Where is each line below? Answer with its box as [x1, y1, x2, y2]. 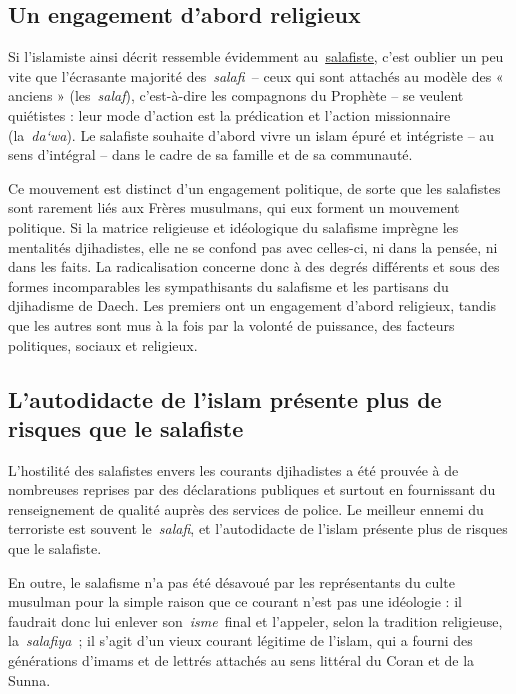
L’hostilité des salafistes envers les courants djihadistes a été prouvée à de [8, 459, 459, 480]
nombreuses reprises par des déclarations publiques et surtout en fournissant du [8, 479, 496, 500]
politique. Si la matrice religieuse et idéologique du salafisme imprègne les [8, 216, 459, 237]
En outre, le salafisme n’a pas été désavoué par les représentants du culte [8, 571, 455, 592]
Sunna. [8, 669, 51, 690]
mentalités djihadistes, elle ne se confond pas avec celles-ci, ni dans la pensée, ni [8, 236, 498, 257]
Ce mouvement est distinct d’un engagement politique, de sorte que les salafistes [8, 177, 501, 198]
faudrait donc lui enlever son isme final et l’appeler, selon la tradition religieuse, [8, 610, 503, 631]
